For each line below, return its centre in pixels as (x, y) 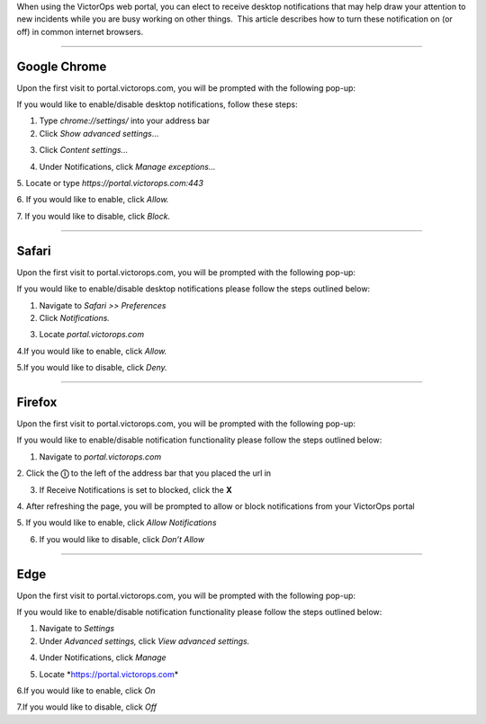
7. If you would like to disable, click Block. (94, 216)
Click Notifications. (74, 317)
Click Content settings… (84, 150)
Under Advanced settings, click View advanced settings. (144, 641)
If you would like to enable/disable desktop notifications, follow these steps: (157, 104)
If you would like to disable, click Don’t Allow (122, 539)
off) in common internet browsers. (80, 31)
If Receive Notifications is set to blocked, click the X (136, 489)
